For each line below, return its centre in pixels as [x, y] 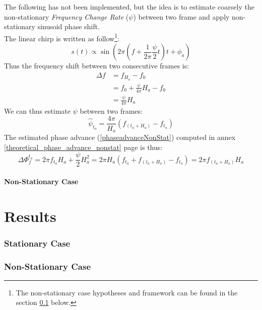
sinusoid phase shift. [69, 26]
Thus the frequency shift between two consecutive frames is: [97, 66]
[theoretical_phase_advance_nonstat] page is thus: [83, 147]
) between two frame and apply [181, 16]
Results [30, 216]
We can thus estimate [37, 110]
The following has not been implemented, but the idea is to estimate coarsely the [129, 7]
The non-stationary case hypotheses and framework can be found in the [127, 292]
